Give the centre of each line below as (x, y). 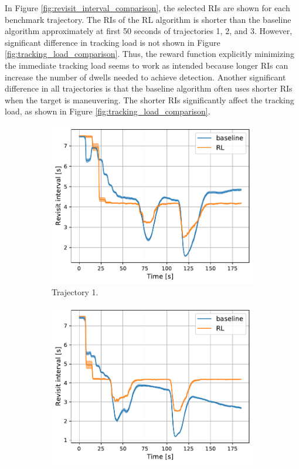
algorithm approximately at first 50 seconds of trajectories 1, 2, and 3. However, (149, 31)
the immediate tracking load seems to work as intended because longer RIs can (147, 65)
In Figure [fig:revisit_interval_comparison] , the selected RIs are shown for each (147, 8)
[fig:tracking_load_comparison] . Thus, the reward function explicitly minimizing (149, 54)
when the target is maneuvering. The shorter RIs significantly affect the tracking (149, 99)
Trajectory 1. (75, 292)
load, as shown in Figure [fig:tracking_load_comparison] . (108, 111)
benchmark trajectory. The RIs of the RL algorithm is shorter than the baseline (148, 19)
